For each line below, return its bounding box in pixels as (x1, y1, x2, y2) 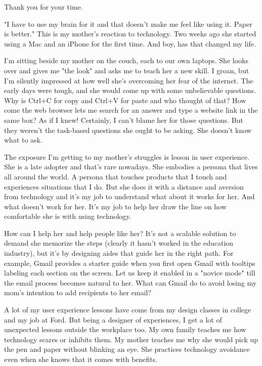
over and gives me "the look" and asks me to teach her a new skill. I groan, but (4, 65, 249, 75)
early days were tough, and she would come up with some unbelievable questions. (4, 85, 256, 96)
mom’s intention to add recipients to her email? (4, 287, 152, 298)
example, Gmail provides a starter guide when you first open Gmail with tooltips (4, 257, 255, 268)
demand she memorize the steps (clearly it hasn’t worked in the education (4, 238, 234, 248)
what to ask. (4, 134, 42, 145)
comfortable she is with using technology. (4, 211, 132, 221)
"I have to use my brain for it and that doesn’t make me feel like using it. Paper (4, 18, 252, 29)
